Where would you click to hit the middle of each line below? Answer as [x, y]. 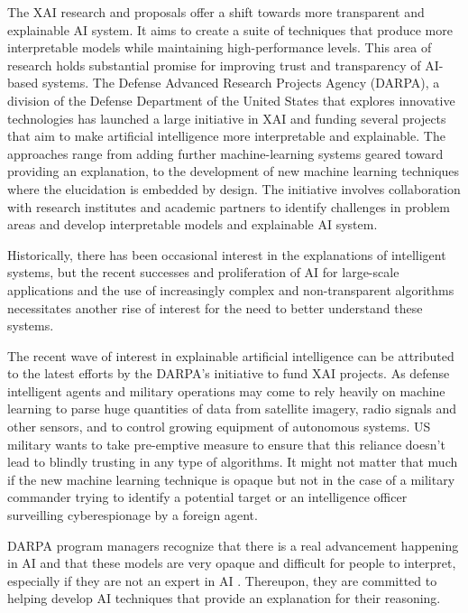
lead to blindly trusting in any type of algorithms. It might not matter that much [233, 462]
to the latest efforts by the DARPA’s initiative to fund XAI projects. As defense [229, 373]
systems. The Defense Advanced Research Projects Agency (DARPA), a [241, 83]
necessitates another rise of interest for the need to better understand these [215, 307]
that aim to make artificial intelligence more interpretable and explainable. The [226, 136]
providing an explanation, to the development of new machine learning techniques [234, 171]
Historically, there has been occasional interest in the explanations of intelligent [227, 254]
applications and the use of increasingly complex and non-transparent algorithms [231, 289]
